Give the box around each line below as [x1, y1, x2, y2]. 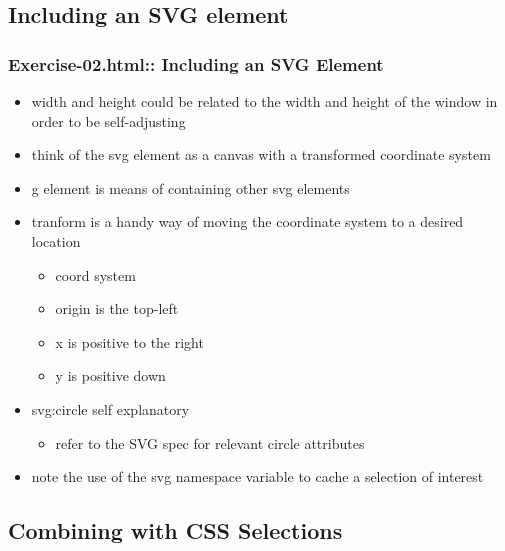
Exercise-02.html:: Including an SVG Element [8, 51, 384, 76]
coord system [55, 264, 136, 285]
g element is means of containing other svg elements [31, 177, 350, 198]
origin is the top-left [55, 298, 179, 319]
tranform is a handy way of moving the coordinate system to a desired [31, 211, 464, 232]
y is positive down [55, 365, 166, 386]
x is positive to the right [55, 331, 204, 352]
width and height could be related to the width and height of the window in [31, 91, 498, 111]
